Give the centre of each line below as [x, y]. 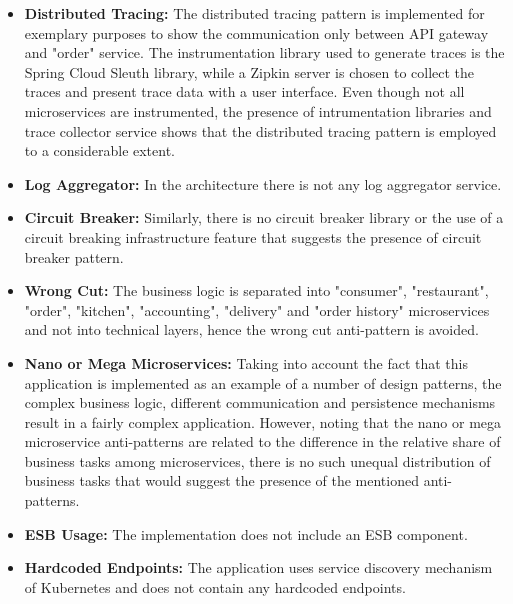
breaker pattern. [74, 256]
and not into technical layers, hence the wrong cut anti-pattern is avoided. [251, 329]
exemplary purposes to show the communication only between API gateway [256, 32]
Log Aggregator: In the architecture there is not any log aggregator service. [263, 183]
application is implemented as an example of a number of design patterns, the [263, 382]
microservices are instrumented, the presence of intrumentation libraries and [258, 110]
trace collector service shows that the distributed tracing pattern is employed [260, 130]
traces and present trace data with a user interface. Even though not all [244, 91]
